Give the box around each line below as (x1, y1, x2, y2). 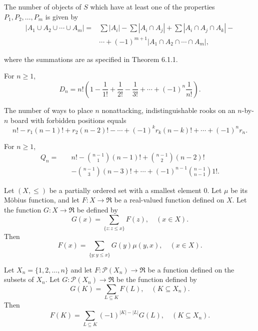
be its (230, 184, 248, 195)
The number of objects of (4, 1, 81, 11)
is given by (45, 11, 78, 21)
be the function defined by (116, 274, 197, 284)
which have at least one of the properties (90, 1, 215, 11)
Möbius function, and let (4, 194, 80, 205)
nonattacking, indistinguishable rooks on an (101, 104, 235, 115)
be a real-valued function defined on (114, 194, 224, 205)
